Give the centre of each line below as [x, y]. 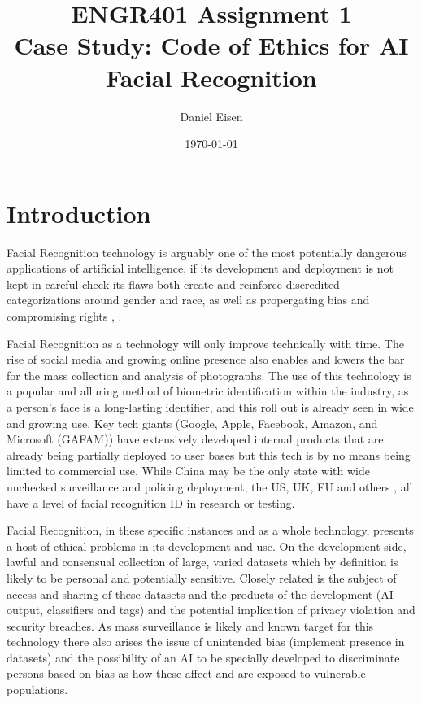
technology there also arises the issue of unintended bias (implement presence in [206, 642]
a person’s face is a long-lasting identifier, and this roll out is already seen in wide [210, 406]
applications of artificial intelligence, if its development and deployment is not [200, 268]
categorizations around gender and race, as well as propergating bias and [188, 300]
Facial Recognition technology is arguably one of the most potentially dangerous [207, 252]
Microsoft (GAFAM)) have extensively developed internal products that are [195, 439]
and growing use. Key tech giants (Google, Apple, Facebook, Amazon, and [192, 423]
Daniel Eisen [211, 116]
